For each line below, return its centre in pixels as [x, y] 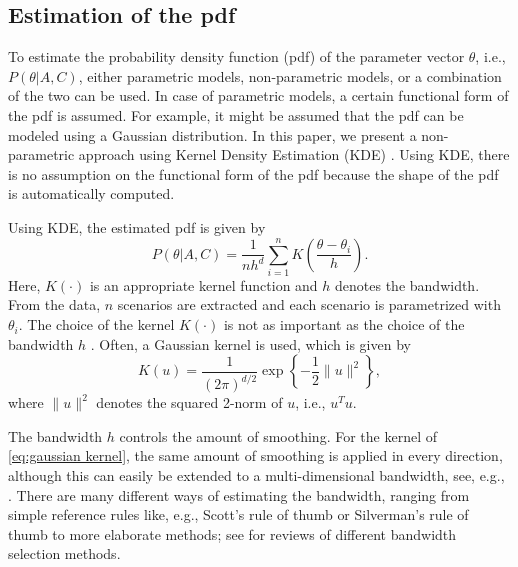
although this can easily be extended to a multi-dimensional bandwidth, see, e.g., [256, 474]
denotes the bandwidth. [407, 284]
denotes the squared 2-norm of [189, 402]
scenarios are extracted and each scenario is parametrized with [309, 304]
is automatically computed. [91, 193]
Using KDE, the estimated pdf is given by [137, 226]
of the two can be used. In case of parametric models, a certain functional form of [258, 95]
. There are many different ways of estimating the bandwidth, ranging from [239, 494]
